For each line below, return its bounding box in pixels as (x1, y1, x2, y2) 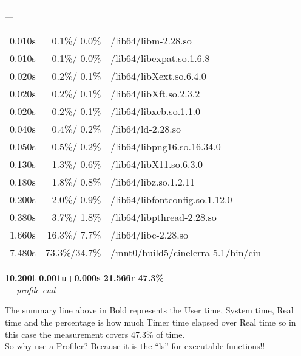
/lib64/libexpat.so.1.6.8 (110, 51, 210, 66)
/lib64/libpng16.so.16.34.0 (110, 139, 221, 154)
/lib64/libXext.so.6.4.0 (110, 69, 206, 83)
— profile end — (5, 283, 67, 296)
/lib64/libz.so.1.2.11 (110, 175, 195, 189)
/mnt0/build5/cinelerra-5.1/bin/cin (110, 245, 262, 260)
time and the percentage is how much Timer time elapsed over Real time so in (5, 315, 296, 328)
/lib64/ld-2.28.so (110, 122, 181, 136)
